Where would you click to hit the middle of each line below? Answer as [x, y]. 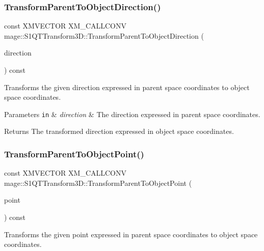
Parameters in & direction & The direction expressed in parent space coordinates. [132, 114]
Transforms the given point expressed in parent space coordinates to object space [131, 234]
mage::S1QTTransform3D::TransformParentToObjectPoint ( [98, 183]
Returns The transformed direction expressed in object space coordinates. [119, 131]
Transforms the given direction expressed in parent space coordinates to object [127, 87]
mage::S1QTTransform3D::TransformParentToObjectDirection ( [104, 35]
